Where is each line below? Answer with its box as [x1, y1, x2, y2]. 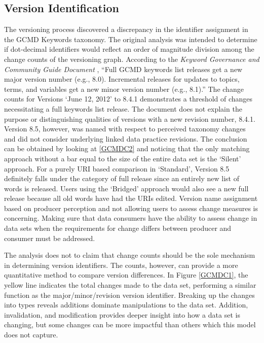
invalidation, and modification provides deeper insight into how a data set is [4, 309, 240, 320]
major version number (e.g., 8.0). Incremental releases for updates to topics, [4, 74, 240, 84]
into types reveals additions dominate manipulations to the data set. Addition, [4, 299, 248, 310]
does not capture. [4, 329, 58, 340]
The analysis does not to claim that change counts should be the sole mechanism [4, 250, 255, 260]
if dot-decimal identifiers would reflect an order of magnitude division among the [4, 44, 254, 54]
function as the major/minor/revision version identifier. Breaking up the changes [4, 289, 255, 300]
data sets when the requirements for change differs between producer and [4, 223, 232, 233]
